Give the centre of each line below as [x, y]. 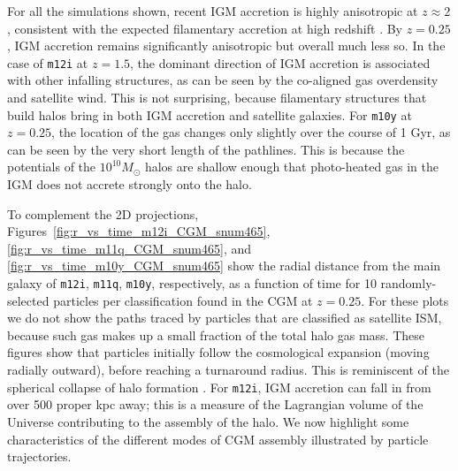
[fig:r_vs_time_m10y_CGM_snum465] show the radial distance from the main [224, 266]
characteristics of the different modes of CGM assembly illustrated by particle [218, 439]
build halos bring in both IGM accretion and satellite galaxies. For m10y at [210, 114]
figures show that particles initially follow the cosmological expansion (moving [218, 352]
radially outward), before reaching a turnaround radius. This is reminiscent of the [229, 370]
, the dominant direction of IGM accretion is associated [280, 62]
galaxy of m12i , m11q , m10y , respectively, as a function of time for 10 [192, 283]
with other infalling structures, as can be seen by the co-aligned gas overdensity [223, 80]
